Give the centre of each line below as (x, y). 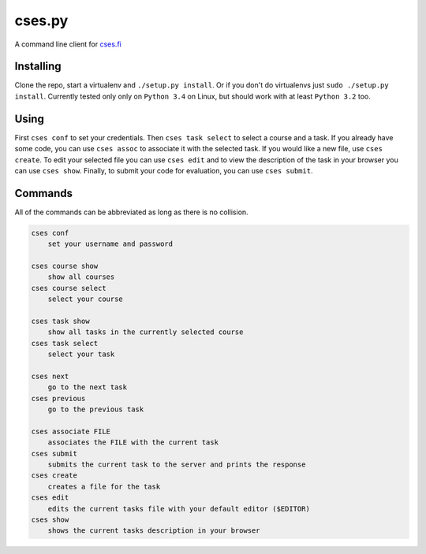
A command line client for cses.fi (68, 44)
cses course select (69, 288)
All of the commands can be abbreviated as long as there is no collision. (131, 212)
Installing (38, 67)
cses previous (58, 398)
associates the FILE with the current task (133, 442)
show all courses (81, 277)
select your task (81, 354)
